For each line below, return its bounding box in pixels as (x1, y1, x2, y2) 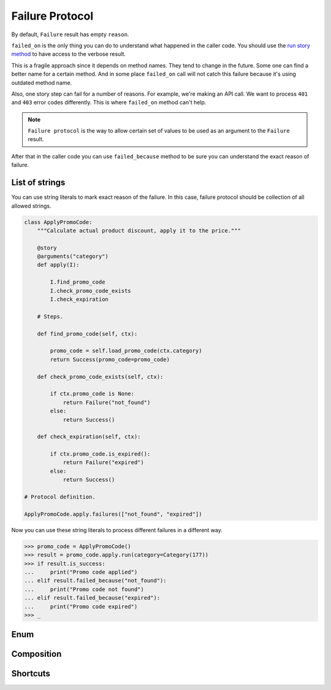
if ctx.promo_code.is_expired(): (50, 451, 151, 457)
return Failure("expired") (63, 459, 144, 466)
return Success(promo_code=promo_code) (50, 356, 170, 363)
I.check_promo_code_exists (50, 287, 131, 294)
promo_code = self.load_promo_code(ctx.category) (50, 347, 202, 354)
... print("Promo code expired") (24, 603, 138, 610)
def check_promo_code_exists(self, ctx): (37, 373, 164, 380)
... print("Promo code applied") (24, 568, 138, 575)
